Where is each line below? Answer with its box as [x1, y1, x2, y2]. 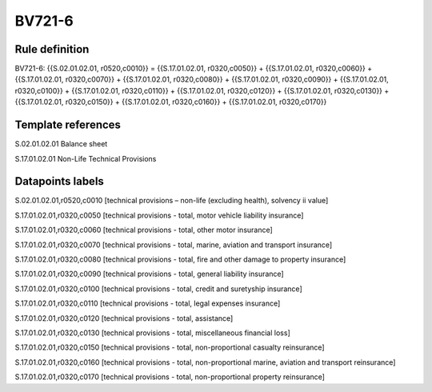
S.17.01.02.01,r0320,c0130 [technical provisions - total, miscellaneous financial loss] [14, 328, 291, 338]
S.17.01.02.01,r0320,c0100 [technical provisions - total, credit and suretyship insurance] [14, 284, 303, 294]
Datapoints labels [14, 174, 104, 188]
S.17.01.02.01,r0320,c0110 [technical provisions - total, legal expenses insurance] [14, 298, 281, 308]
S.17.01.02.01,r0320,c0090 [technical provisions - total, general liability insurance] [14, 269, 284, 279]
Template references [14, 118, 122, 132]
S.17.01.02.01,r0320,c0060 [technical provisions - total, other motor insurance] [14, 225, 274, 235]
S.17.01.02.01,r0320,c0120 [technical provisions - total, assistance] [14, 313, 234, 323]
